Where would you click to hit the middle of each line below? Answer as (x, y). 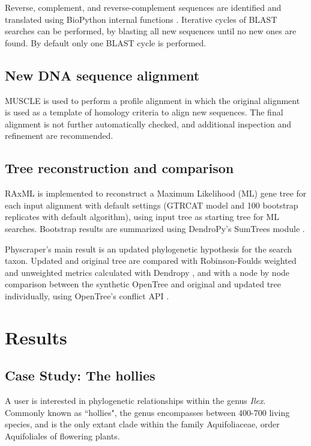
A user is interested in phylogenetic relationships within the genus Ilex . (135, 401)
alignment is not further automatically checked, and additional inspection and (148, 124)
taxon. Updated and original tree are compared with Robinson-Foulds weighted (151, 261)
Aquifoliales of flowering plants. (62, 435)
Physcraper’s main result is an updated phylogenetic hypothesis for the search (149, 249)
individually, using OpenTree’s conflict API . (87, 295)
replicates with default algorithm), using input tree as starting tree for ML (142, 217)
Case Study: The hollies (80, 375)
